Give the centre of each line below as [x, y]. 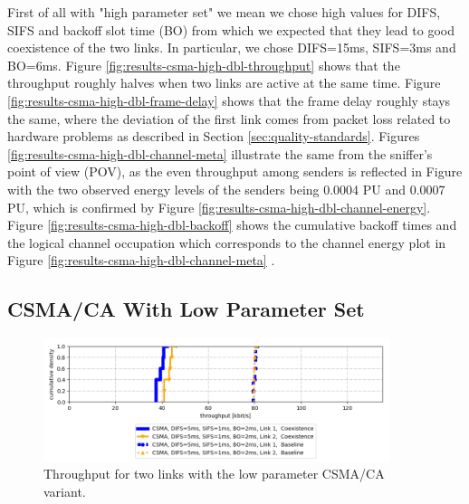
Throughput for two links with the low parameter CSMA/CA [214, 474]
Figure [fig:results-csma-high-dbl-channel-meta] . [141, 260]
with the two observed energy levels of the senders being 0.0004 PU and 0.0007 [226, 189]
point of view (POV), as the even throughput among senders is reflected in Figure [235, 171]
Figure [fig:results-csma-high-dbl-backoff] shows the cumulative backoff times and [232, 225]
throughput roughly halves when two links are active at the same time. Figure [224, 83]
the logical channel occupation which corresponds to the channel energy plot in [227, 242]
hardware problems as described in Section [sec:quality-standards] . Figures [214, 136]
